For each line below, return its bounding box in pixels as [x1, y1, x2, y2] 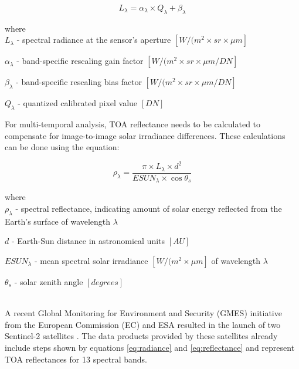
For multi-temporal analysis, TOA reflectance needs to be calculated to [5, 118, 261, 130]
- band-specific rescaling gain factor [16, 55, 144, 67]
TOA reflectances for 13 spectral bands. [5, 353, 147, 365]
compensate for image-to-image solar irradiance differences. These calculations [5, 129, 286, 141]
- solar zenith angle [14, 275, 83, 287]
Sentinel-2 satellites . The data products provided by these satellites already [5, 330, 278, 342]
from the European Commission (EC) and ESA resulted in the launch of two [5, 318, 281, 330]
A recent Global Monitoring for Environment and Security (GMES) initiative [5, 307, 282, 319]
